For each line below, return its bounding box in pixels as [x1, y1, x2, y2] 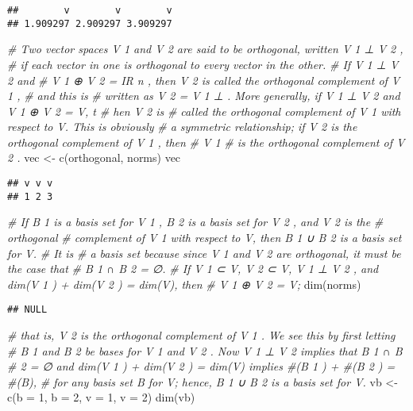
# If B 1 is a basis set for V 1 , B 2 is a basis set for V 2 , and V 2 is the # [7, 213, 384, 230]
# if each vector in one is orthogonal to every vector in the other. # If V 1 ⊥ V [7, 56, 399, 72]
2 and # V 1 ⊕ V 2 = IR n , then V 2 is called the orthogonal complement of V [7, 71, 400, 88]
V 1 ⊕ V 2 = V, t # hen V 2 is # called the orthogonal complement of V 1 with [7, 102, 401, 119]
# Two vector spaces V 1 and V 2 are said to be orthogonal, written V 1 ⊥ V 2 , [7, 40, 403, 57]
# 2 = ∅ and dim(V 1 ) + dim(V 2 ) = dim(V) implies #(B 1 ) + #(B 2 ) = [7, 358, 396, 375]
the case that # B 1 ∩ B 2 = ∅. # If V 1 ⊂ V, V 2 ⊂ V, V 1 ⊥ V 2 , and [7, 260, 379, 277]
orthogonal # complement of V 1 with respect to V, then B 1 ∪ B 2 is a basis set [7, 229, 402, 245]
